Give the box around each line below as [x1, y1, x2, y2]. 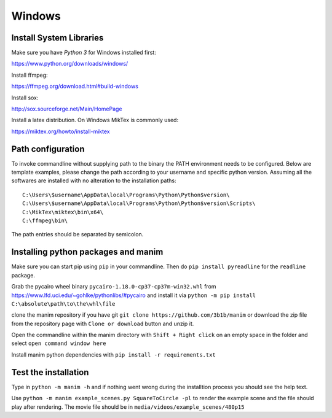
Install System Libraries [11, 33, 104, 43]
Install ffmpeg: [11, 71, 49, 79]
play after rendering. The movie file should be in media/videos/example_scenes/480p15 [11, 403, 245, 411]
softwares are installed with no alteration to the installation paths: [11, 177, 176, 184]
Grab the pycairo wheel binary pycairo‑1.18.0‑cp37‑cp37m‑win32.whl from [11, 283, 216, 290]
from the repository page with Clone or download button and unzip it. [11, 320, 194, 327]
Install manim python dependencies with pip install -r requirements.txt [11, 350, 216, 358]
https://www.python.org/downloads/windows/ [11, 60, 128, 68]
